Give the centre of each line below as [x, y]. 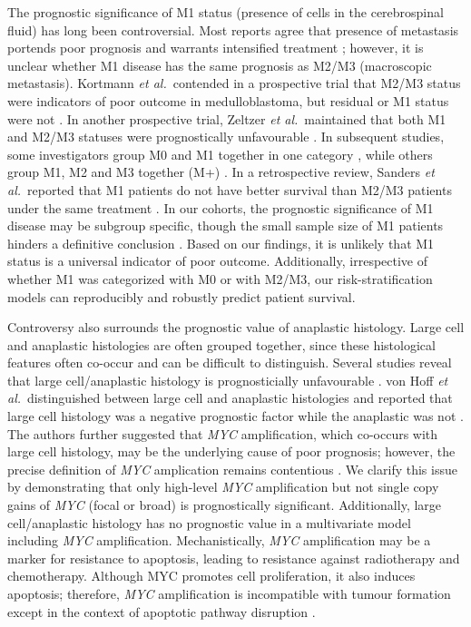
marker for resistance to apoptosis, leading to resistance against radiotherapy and [234, 558]
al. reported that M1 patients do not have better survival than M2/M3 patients [230, 189]
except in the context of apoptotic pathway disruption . [162, 611]
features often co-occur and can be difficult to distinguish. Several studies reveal [230, 362]
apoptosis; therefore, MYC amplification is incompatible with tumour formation [229, 593]
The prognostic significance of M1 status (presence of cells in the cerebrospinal [226, 12]
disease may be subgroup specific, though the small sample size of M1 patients [226, 225]
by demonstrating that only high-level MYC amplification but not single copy [223, 487]
